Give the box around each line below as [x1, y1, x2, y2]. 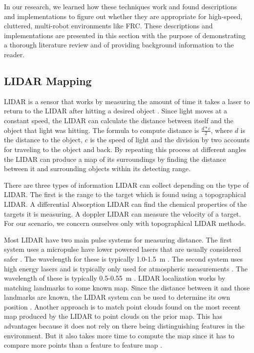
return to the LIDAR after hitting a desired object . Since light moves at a [4, 106, 228, 116]
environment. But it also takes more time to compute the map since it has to [4, 330, 234, 340]
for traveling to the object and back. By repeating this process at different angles [4, 144, 247, 154]
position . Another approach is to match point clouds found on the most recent [4, 301, 241, 311]
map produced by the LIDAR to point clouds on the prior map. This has [4, 311, 223, 321]
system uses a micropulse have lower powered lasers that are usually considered [4, 244, 241, 254]
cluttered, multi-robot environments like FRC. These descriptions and [4, 21, 213, 31]
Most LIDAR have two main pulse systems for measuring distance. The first [4, 234, 232, 244]
